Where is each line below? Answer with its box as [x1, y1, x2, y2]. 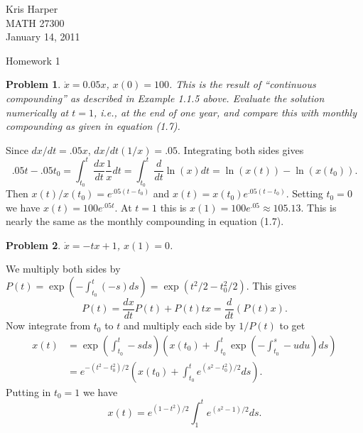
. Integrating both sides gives [178, 142, 304, 157]
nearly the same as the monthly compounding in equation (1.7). [6, 214, 284, 229]
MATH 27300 [6, 15, 65, 30]
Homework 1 [6, 53, 60, 67]
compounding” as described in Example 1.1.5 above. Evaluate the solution [6, 90, 325, 105]
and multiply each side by [123, 318, 236, 333]
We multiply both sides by [6, 261, 121, 276]
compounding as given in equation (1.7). [6, 119, 180, 133]
